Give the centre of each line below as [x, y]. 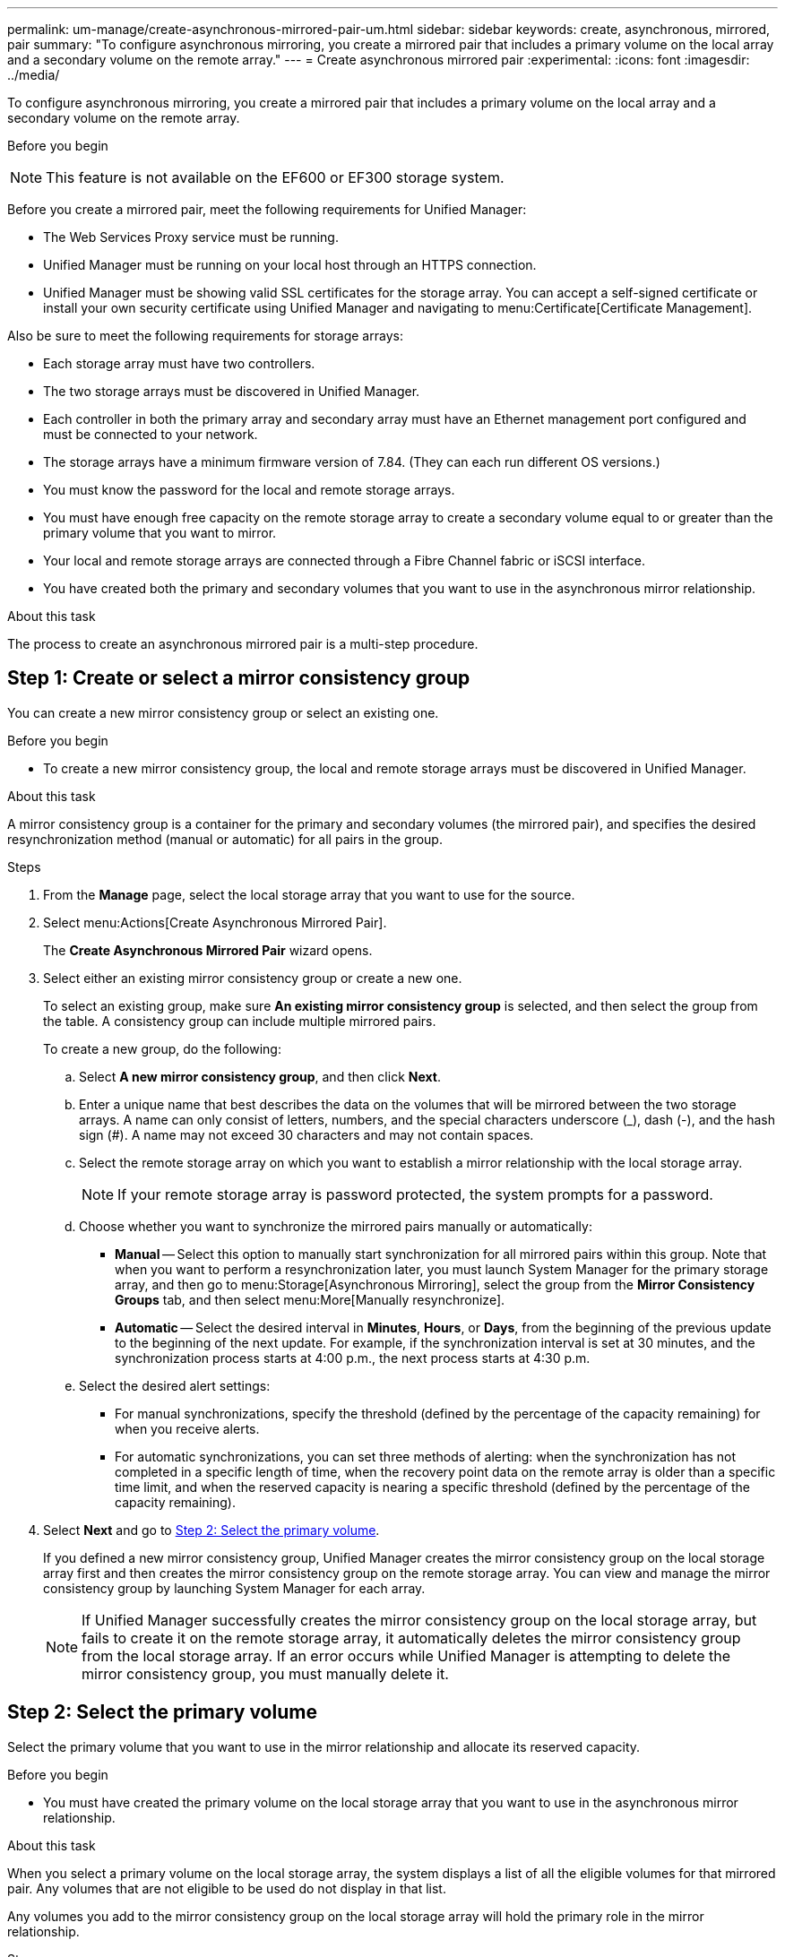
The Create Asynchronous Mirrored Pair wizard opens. [208, 950]
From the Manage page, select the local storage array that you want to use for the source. [309, 894]
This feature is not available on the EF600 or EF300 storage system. [275, 177]
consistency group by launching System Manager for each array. [234, 1588]
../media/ [34, 75]
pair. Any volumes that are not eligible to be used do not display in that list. [227, 1888]
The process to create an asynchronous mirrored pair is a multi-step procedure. [243, 644]
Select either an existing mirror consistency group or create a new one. [253, 978]
